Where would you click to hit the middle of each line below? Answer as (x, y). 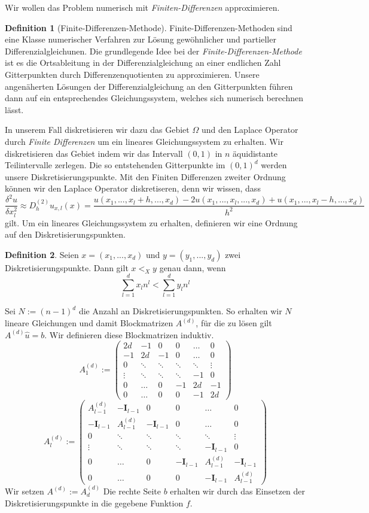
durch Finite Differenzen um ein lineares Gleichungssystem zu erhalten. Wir (144, 141)
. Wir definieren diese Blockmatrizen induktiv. (129, 334)
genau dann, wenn (193, 267)
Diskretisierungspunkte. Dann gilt (67, 267)
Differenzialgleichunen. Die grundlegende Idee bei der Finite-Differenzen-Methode (153, 51)
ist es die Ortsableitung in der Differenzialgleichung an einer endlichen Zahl (143, 63)
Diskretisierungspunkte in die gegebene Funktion (94, 503)
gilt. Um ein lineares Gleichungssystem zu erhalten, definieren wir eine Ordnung (151, 222)
